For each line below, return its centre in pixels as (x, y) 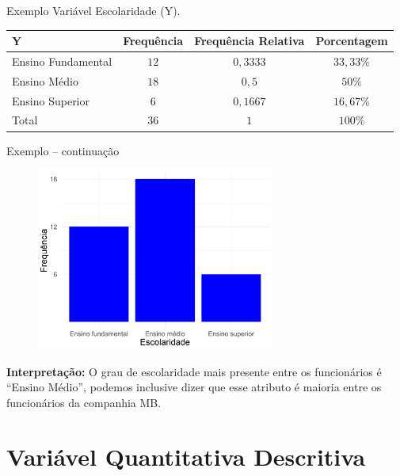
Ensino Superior (51, 100)
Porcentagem (352, 41)
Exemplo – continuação (63, 150)
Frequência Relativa (250, 41)
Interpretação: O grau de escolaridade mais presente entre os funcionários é (194, 371)
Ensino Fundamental (62, 61)
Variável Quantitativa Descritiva (186, 457)
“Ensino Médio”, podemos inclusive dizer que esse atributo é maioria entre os (194, 387)
